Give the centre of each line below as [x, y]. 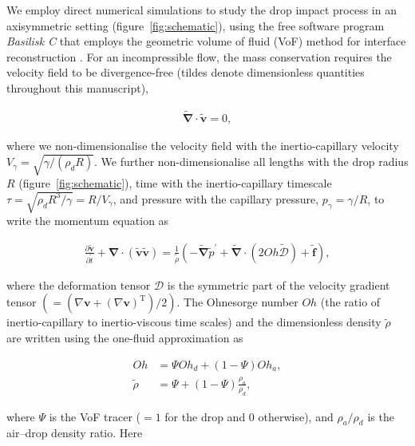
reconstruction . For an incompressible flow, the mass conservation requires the [199, 56]
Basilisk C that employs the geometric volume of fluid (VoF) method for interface [206, 41]
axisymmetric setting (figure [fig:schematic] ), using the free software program [196, 25]
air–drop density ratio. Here [75, 433]
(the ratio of [350, 302]
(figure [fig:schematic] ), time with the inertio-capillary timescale [175, 182]
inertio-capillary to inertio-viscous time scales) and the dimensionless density [194, 322]
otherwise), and [296, 416]
